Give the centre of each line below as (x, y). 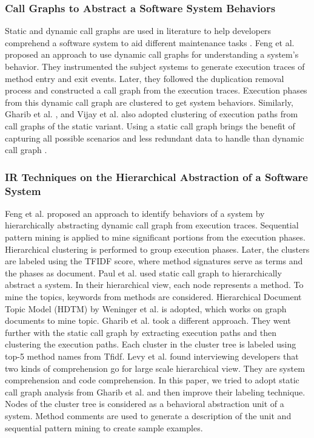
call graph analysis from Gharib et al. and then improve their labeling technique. (155, 392)
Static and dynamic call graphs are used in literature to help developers (138, 31)
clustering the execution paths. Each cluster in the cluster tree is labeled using (151, 344)
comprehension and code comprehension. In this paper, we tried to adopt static (152, 380)
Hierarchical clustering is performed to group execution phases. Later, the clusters (157, 249)
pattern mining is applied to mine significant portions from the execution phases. (155, 237)
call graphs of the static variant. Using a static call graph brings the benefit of (150, 125)
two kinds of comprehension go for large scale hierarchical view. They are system (155, 368)
